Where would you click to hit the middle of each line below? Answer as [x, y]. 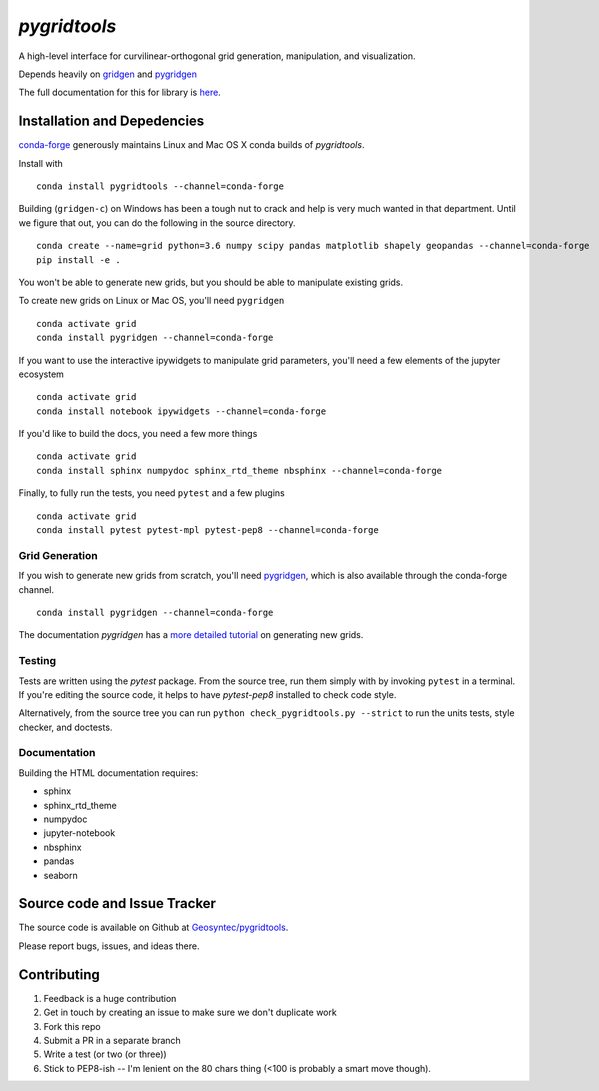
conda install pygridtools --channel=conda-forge [160, 186]
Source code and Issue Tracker [117, 903]
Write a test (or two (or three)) [105, 1054]
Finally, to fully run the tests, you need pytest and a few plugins [151, 493]
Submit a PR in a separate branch [112, 1040]
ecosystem [41, 374]
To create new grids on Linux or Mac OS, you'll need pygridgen [151, 301]
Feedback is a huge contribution [110, 998]
